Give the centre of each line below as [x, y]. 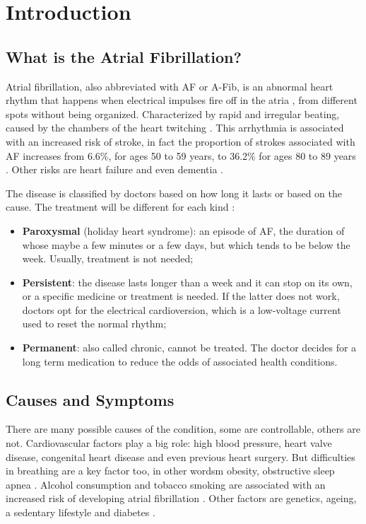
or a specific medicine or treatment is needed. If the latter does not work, [181, 296]
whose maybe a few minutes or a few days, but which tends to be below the [186, 244]
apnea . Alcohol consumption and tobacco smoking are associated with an [166, 484]
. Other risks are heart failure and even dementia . [114, 169]
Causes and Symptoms [90, 399]
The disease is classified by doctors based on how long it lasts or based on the [174, 193]
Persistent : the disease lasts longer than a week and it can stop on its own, [187, 282]
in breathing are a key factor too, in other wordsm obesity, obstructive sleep [170, 471]
